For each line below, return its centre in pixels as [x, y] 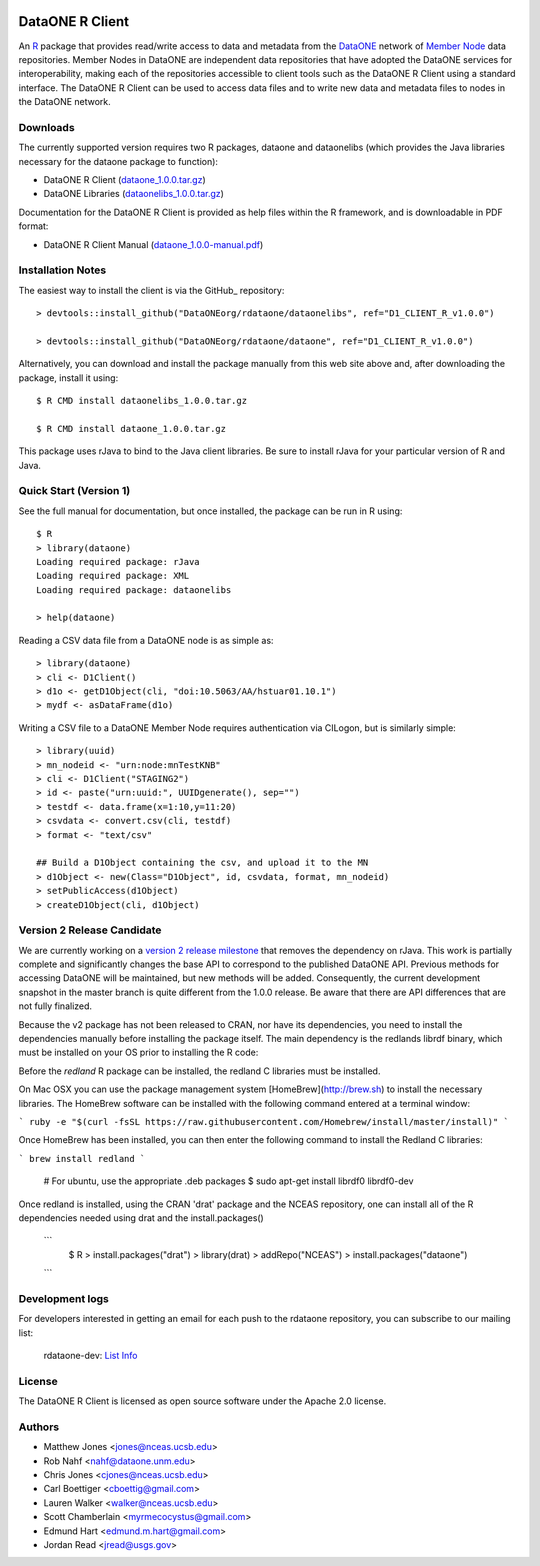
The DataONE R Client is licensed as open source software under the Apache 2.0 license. [202, 1401]
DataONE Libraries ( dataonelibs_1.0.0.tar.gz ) [134, 194]
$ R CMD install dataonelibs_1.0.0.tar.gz [142, 401]
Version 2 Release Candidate [90, 930]
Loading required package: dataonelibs [134, 589]
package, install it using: [68, 377]
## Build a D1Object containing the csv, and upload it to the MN [202, 863]
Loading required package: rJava [118, 561]
